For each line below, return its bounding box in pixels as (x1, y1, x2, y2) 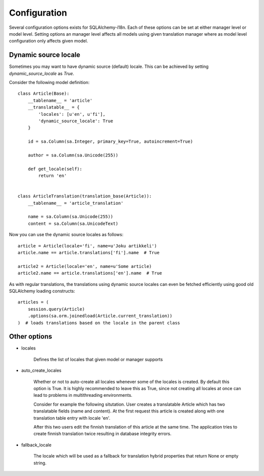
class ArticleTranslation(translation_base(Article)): (18, 194, 152, 199)
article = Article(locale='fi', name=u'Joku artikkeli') (18, 243, 157, 249)
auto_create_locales (21, 368, 62, 373)
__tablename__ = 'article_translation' (27, 200, 124, 206)
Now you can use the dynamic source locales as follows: (9, 232, 124, 238)
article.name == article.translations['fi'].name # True (18, 250, 160, 255)
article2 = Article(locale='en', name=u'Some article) (18, 263, 152, 269)
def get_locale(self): (27, 166, 83, 172)
